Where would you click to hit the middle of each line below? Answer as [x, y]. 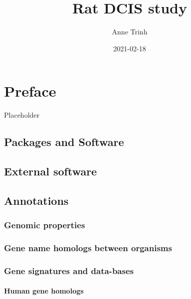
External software [51, 171]
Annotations [36, 200]
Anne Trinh [130, 32]
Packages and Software [64, 142]
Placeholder [22, 115]
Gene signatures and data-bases [69, 270]
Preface [30, 91]
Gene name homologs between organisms [88, 247]
